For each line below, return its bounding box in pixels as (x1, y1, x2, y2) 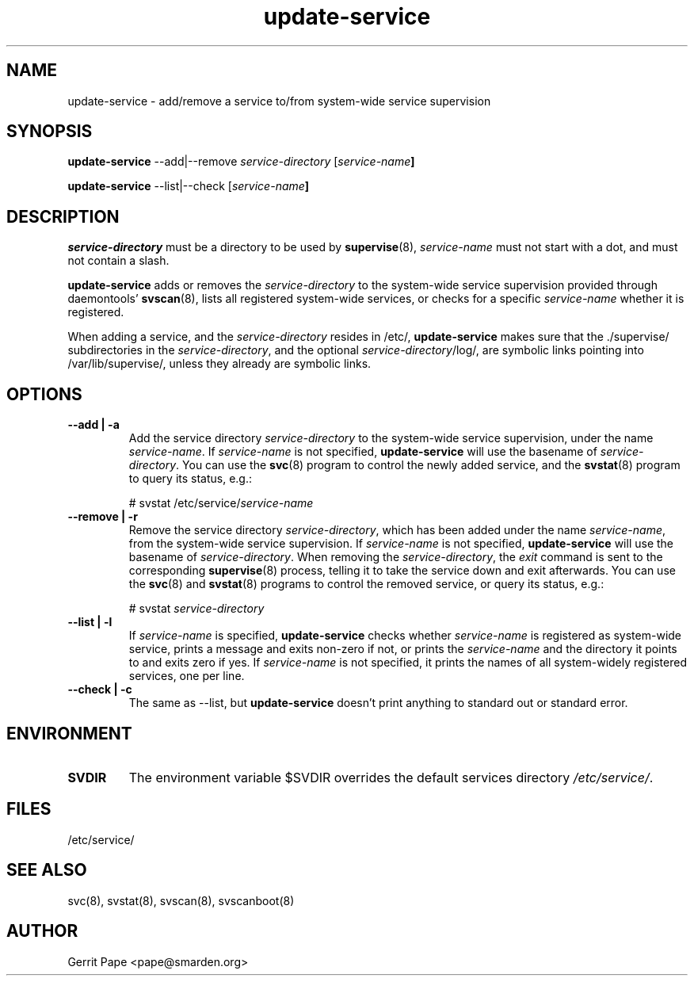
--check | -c (67, 682, 132, 697)
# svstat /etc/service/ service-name (128, 496, 314, 510)
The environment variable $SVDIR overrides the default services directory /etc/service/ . (128, 769, 654, 785)
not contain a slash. (67, 254, 170, 268)
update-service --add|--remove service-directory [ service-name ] (67, 155, 415, 169)
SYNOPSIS (6, 121, 93, 142)
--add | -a (67, 418, 120, 432)
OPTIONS (6, 384, 82, 404)
